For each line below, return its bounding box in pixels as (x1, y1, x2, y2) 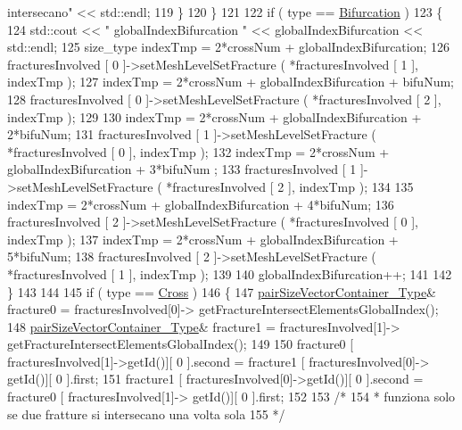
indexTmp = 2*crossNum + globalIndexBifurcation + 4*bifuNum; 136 (7, 194, 394, 213)
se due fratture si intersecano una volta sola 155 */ (7, 404, 285, 423)
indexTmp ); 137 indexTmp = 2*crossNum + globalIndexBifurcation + (7, 229, 399, 248)
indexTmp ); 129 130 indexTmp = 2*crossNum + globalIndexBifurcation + (7, 107, 422, 126)
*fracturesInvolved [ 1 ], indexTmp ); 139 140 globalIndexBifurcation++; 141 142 (7, 264, 452, 283)
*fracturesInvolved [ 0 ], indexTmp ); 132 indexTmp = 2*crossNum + (7, 142, 390, 161)
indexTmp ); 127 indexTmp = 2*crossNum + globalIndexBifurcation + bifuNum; (7, 72, 454, 91)
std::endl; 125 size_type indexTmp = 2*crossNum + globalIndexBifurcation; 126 (7, 37, 450, 56)
